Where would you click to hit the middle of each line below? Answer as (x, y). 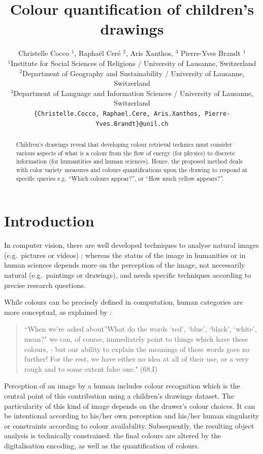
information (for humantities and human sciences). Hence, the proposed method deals (129, 161)
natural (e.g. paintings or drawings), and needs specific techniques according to (128, 274)
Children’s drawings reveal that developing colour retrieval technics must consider (124, 144)
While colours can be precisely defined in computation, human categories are (124, 302)
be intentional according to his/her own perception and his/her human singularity (132, 416)
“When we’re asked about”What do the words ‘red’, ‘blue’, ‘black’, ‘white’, (140, 329)
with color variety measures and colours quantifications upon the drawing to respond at (132, 169)
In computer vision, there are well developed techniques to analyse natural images (131, 245)
